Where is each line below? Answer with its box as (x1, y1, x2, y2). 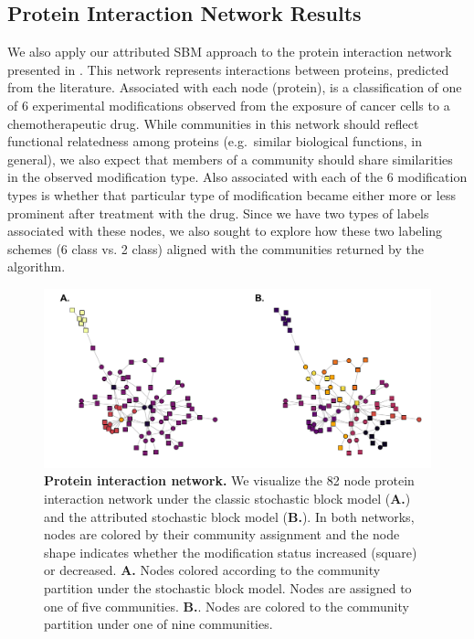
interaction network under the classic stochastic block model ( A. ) (44, 488, 411, 507)
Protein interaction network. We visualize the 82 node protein (44, 471, 415, 490)
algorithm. (7, 257, 66, 276)
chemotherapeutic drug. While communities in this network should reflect (7, 113, 419, 133)
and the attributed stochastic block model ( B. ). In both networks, (44, 506, 415, 526)
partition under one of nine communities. (44, 614, 273, 634)
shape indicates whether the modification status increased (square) (44, 542, 417, 561)
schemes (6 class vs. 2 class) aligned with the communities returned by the (7, 239, 425, 258)
